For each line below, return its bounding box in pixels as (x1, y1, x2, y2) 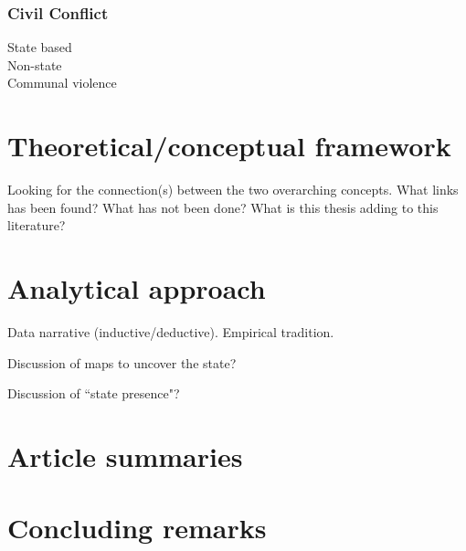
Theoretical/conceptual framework (7, 127, 451, 164)
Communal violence (7, 73, 117, 92)
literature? (7, 216, 66, 235)
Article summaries (7, 438, 243, 474)
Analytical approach (7, 270, 266, 307)
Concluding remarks (7, 509, 267, 546)
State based (7, 37, 72, 57)
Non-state (7, 55, 62, 74)
